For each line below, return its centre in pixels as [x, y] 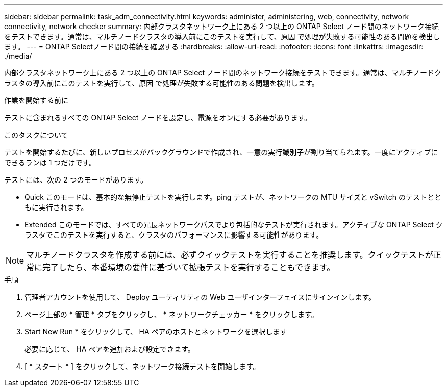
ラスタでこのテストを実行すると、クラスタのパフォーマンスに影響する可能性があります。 [174, 235]
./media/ [18, 56]
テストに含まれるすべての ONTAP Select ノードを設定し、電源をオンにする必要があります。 [158, 118]
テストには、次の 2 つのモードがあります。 [76, 180]
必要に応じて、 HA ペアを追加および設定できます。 [110, 349]
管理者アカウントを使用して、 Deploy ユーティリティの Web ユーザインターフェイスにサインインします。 [200, 297]
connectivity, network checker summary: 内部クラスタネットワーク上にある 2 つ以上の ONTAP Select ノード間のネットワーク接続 [221, 26]
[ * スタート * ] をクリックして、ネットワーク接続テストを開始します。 [142, 366]
